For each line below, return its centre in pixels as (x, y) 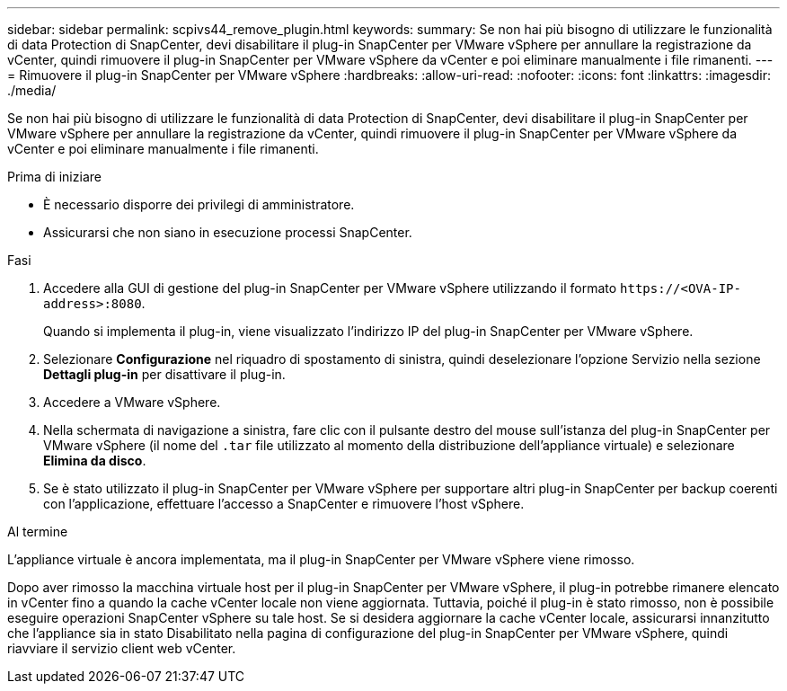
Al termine (38, 532)
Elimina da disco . (95, 461)
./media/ (32, 90)
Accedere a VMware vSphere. (132, 402)
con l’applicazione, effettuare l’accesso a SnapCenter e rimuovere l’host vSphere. (284, 504)
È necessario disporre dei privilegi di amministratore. (199, 204)
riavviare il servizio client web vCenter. (122, 648)
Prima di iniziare (54, 177)
